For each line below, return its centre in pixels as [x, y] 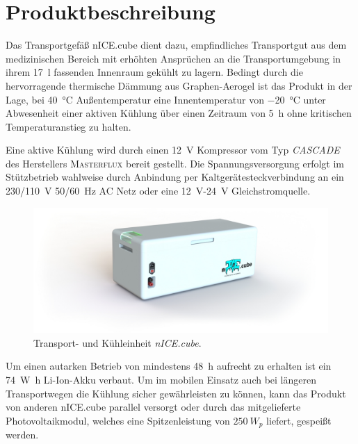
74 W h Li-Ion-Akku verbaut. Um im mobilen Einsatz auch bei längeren [161, 379]
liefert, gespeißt [299, 420]
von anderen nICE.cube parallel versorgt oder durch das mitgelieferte [153, 407]
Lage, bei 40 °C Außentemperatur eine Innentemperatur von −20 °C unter [166, 99]
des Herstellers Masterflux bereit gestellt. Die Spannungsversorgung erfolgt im [175, 163]
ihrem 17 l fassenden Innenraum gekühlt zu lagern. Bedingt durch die [154, 72]
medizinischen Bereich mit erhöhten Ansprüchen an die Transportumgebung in [173, 58]
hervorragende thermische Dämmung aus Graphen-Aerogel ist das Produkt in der [179, 85]
